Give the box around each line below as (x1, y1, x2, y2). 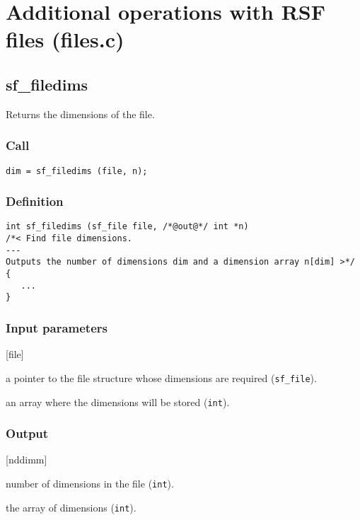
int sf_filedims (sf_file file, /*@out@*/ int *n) (6, 221, 249, 232)
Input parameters (6, 318, 108, 336)
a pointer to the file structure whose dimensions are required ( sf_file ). (6, 370, 317, 385)
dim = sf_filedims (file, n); (6, 166, 148, 176)
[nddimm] (6, 452, 47, 467)
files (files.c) (6, 25, 124, 54)
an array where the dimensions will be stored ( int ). (6, 394, 230, 409)
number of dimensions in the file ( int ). (6, 475, 174, 490)
